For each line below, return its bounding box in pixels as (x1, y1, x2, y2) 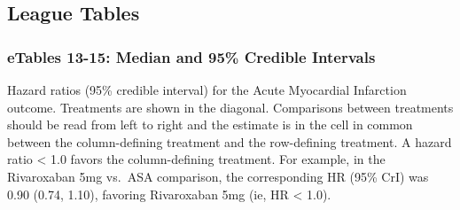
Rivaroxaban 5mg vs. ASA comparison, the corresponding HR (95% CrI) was (7, 167, 429, 185)
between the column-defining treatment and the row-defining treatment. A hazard (7, 132, 452, 151)
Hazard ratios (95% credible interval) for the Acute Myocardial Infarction (7, 81, 407, 98)
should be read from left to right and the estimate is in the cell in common (7, 115, 413, 134)
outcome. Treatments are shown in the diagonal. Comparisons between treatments (7, 97, 454, 116)
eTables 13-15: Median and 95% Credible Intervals (7, 45, 376, 67)
